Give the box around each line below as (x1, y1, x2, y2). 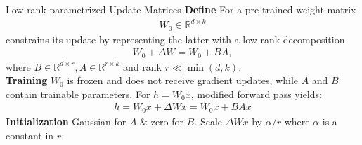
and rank (123, 59, 162, 74)
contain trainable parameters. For (6, 86, 150, 101)
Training (6, 73, 48, 88)
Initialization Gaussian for (6, 113, 127, 128)
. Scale (194, 113, 222, 128)
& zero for (140, 113, 184, 128)
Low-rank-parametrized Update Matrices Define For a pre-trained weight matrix (6, 2, 356, 16)
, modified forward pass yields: (190, 86, 322, 101)
